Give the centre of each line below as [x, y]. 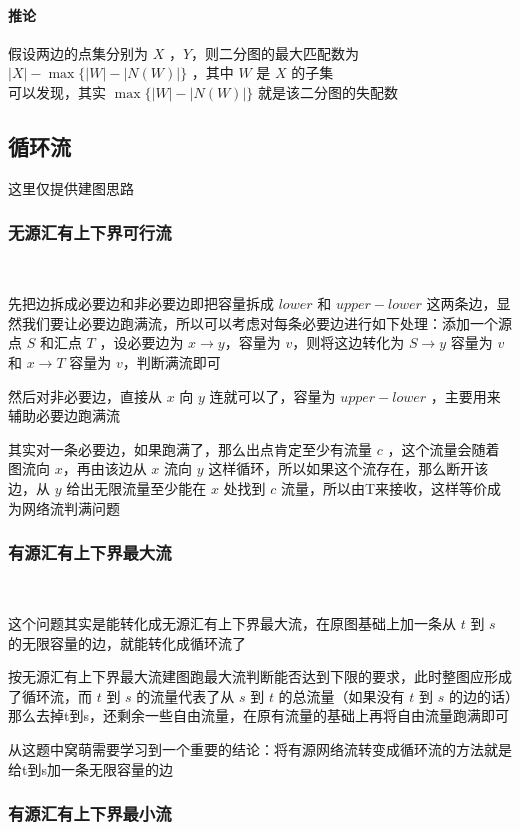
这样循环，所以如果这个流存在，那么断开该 [348, 468]
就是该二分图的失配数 [327, 91]
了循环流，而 [50, 695]
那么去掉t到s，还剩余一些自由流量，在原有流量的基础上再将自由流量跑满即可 [258, 715]
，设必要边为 [141, 342]
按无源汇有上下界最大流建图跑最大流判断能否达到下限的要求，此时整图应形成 [260, 676]
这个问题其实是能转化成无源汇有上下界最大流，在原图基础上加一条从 [232, 622]
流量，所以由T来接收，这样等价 [384, 487]
